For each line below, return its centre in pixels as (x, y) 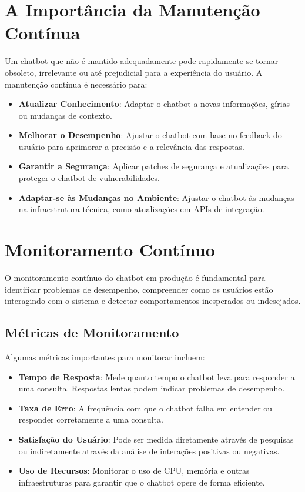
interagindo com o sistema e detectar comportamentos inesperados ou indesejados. (153, 301)
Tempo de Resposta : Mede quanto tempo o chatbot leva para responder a (157, 376)
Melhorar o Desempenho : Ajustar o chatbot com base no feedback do (150, 135)
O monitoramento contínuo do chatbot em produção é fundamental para (135, 277)
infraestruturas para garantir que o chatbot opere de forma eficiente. (142, 482)
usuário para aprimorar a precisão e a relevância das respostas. (131, 146)
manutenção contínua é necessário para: (76, 84)
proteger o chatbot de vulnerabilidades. (89, 178)
